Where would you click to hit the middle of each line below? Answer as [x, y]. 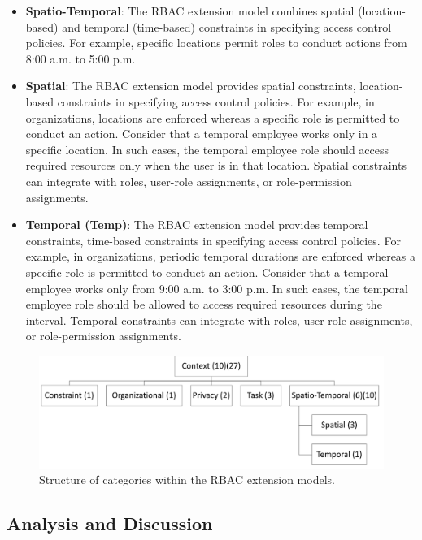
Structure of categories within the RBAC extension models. [187, 480]
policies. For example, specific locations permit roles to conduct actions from [216, 43]
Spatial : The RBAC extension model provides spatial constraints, [191, 86]
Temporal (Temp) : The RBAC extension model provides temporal [197, 225]
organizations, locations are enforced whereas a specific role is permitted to [213, 117]
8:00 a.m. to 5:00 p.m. [80, 58]
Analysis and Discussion [110, 523]
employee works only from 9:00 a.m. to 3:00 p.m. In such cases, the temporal [217, 288]
